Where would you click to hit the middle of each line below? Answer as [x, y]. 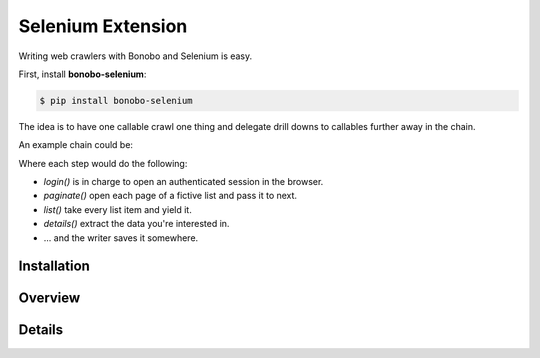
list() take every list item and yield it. [117, 209]
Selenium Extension [103, 26]
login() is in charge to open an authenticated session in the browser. [183, 182]
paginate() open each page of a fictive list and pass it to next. [170, 196]
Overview [49, 298]
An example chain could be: [76, 145]
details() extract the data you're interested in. [136, 224]
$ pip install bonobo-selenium [116, 100]
